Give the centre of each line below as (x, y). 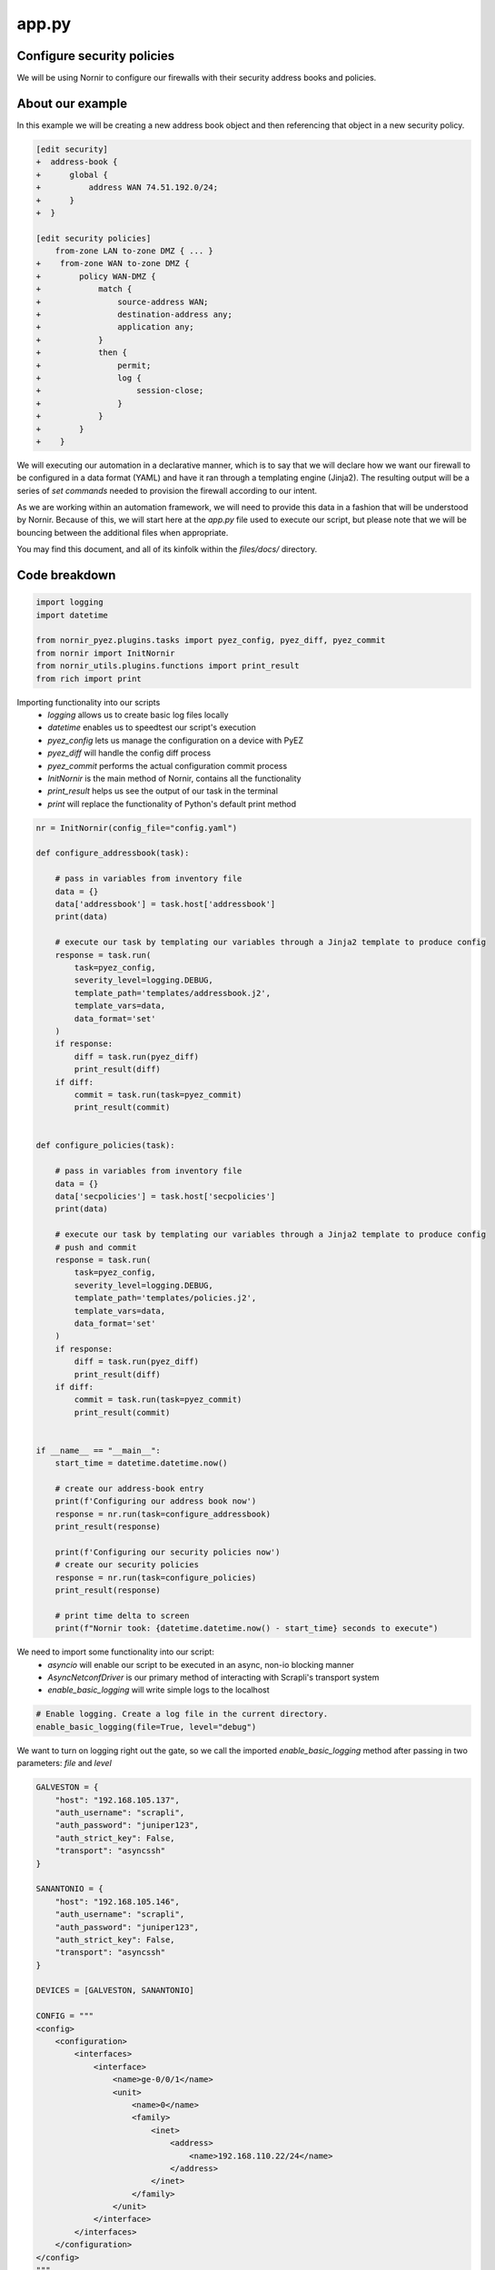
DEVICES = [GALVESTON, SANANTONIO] (115, 1990)
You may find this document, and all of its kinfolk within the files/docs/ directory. (167, 549)
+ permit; (94, 365)
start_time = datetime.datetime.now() (141, 1463)
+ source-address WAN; (122, 301)
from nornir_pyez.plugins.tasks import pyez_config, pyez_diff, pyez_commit (211, 641)
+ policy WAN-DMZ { (96, 276)
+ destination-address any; (134, 315)
